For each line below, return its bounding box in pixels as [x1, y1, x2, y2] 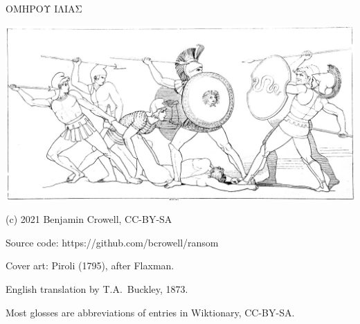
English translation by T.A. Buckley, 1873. [6, 281, 188, 296]
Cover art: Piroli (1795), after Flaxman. [6, 258, 174, 273]
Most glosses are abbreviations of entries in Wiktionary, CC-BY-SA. [6, 305, 295, 319]
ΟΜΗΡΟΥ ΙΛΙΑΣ [6, 1, 82, 15]
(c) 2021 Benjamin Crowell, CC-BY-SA [6, 212, 172, 226]
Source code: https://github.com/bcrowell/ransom [6, 235, 219, 249]
